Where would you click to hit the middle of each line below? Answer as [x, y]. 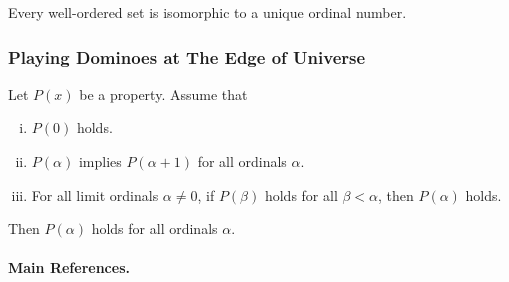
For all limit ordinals [95, 194]
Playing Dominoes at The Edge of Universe [187, 56]
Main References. [69, 267]
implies [100, 161]
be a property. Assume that [163, 93]
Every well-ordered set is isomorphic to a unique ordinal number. [207, 12]
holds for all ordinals [154, 228]
